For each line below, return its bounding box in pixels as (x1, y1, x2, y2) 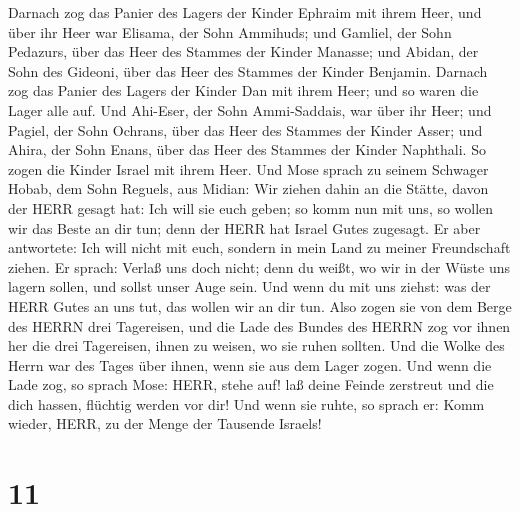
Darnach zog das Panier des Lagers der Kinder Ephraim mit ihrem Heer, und (8, 2, 482, 22)
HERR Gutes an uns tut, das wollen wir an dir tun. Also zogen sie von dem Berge (8, 295, 512, 316)
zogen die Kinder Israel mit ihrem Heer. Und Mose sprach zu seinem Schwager (8, 158, 489, 179)
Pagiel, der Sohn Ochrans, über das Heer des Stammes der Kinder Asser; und (8, 119, 483, 140)
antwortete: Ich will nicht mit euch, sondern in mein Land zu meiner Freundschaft (8, 237, 511, 258)
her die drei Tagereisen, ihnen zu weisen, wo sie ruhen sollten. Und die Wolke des (8, 335, 505, 356)
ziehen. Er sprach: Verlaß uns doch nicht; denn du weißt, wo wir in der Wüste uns (8, 256, 510, 277)
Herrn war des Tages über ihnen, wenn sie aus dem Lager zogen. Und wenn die (8, 354, 492, 375)
